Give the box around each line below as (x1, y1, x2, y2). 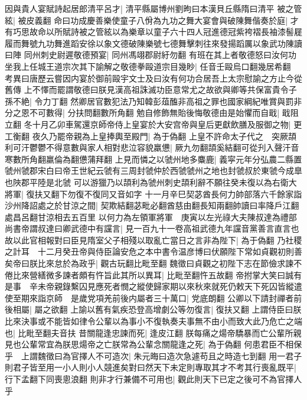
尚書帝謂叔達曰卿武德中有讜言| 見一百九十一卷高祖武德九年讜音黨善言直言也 (5, 222, 299, 235)
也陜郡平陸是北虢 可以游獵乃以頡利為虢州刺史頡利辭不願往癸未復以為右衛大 (5, 175, 297, 188)
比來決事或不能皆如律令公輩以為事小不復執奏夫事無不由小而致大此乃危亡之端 (5, 315, 302, 327)
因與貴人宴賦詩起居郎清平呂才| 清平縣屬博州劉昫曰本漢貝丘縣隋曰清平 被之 (5, 2, 294, 14)
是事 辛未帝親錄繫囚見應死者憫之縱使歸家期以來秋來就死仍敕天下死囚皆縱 (5, 280, 294, 292)
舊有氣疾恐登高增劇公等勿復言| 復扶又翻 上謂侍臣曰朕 (95, 303, 302, 316)
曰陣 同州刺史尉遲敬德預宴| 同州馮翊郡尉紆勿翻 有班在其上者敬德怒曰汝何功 (5, 48, 296, 61)
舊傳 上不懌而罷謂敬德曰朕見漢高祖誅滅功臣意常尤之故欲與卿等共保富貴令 (5, 83, 289, 96)
